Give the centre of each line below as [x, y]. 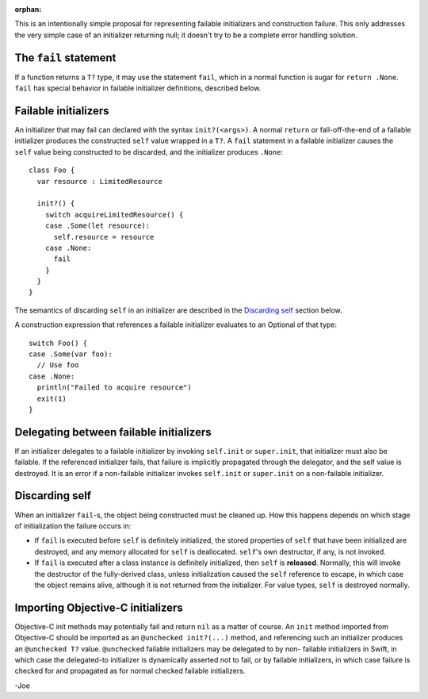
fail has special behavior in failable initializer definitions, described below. [138, 88]
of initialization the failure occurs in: [73, 526]
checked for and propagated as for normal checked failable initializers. [130, 671]
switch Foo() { [58, 343]
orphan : [28, 9]
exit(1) [52, 398]
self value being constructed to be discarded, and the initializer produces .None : [149, 152]
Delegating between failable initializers [113, 432]
